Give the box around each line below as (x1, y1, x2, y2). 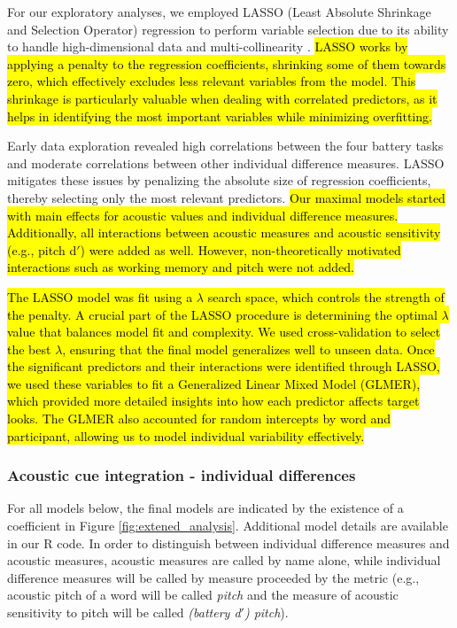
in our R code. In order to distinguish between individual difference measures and (7, 533, 450, 552)
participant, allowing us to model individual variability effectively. (7, 426, 365, 445)
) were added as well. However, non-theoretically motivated (80, 240, 401, 259)
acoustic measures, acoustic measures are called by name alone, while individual (7, 551, 441, 570)
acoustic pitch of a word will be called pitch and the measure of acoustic (7, 585, 399, 604)
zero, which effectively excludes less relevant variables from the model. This (7, 72, 416, 90)
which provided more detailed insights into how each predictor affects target (7, 392, 420, 410)
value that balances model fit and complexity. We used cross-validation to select (7, 322, 441, 341)
